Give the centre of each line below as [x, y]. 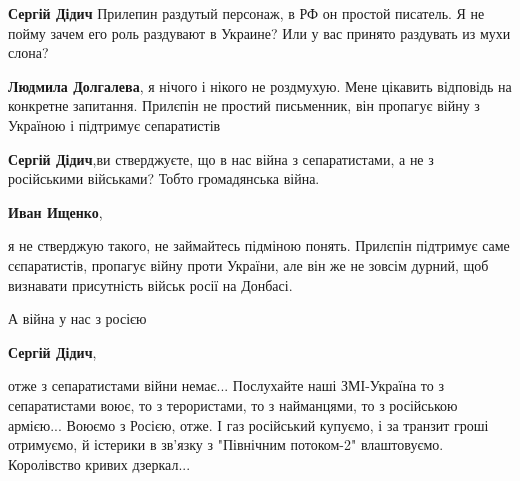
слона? [28, 52]
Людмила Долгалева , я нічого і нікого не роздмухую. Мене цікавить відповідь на [260, 85]
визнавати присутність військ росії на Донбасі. [150, 284]
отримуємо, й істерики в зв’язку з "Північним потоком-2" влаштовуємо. [226, 444]
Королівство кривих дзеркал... [99, 463]
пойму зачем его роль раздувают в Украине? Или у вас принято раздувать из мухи [259, 32]
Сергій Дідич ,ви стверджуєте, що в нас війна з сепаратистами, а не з [221, 158]
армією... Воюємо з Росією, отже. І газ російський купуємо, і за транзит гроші [248, 424]
